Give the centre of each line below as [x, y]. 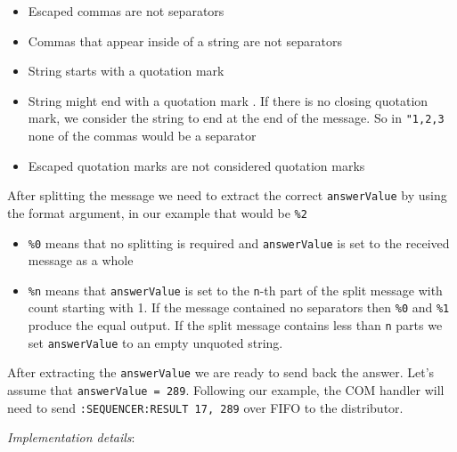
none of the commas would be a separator [142, 136]
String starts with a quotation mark [126, 71]
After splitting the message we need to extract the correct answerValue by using [227, 195]
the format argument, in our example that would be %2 [157, 212]
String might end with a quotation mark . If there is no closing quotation [228, 100]
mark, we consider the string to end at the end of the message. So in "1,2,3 [236, 118]
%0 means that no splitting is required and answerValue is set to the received [239, 242]
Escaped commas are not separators [126, 11]
